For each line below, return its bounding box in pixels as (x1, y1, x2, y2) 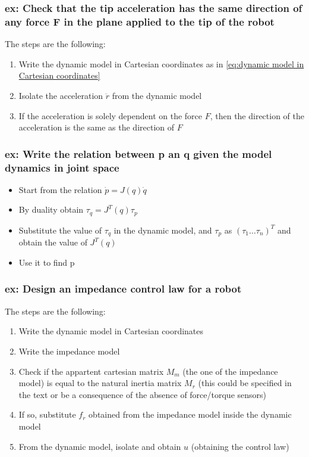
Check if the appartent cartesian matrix (18, 365, 164, 377)
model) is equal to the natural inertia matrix (18, 377, 182, 389)
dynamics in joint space (5, 160, 119, 175)
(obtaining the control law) (191, 440, 289, 452)
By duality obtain (18, 203, 84, 216)
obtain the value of (18, 236, 87, 248)
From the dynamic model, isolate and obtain (18, 440, 181, 452)
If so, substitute (18, 408, 76, 421)
